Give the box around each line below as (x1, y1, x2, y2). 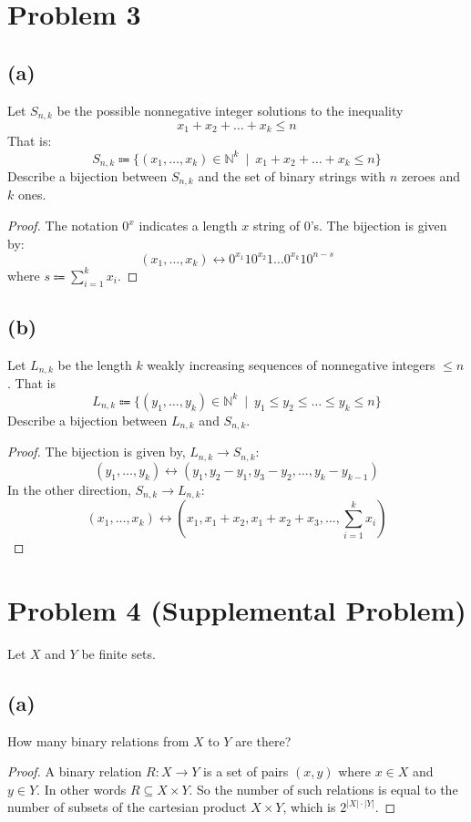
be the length (57, 354, 132, 374)
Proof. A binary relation (7, 762, 142, 781)
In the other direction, (7, 479, 131, 498)
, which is (282, 797, 336, 817)
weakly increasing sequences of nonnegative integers (147, 354, 435, 374)
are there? (235, 731, 292, 750)
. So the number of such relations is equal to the (189, 779, 458, 798)
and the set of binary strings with (198, 167, 386, 186)
